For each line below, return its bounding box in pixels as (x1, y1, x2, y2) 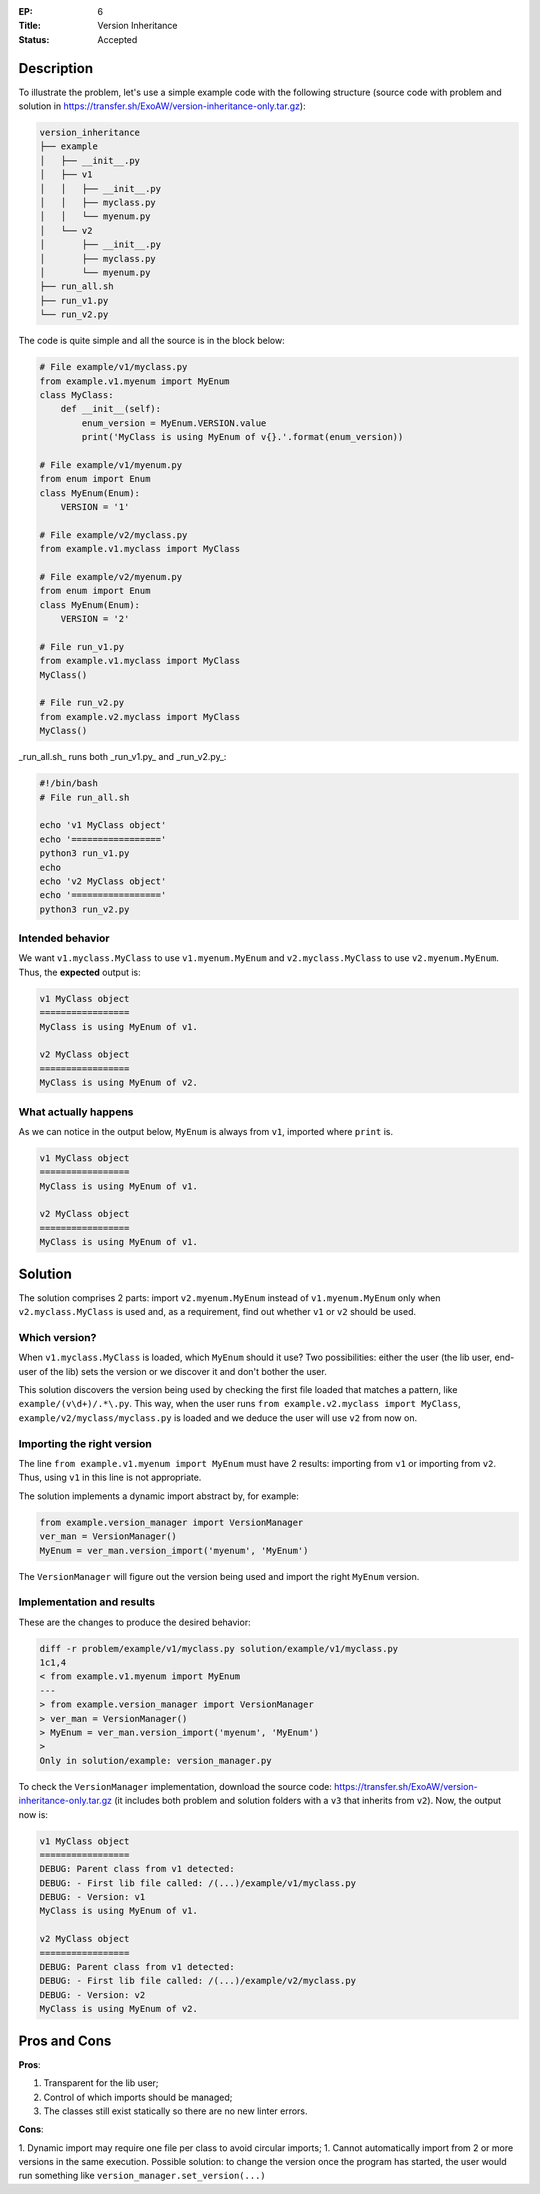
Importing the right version (18, 1436, 152, 1450)
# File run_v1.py (39, 641, 125, 652)
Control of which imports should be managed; (43, 2091, 233, 2103)
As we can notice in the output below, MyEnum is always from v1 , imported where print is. (18, 1125, 394, 1137)
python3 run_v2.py (39, 903, 130, 915)
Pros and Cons (18, 2032, 112, 2049)
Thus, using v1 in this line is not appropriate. (18, 1471, 202, 1484)
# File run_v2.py (39, 697, 125, 709)
